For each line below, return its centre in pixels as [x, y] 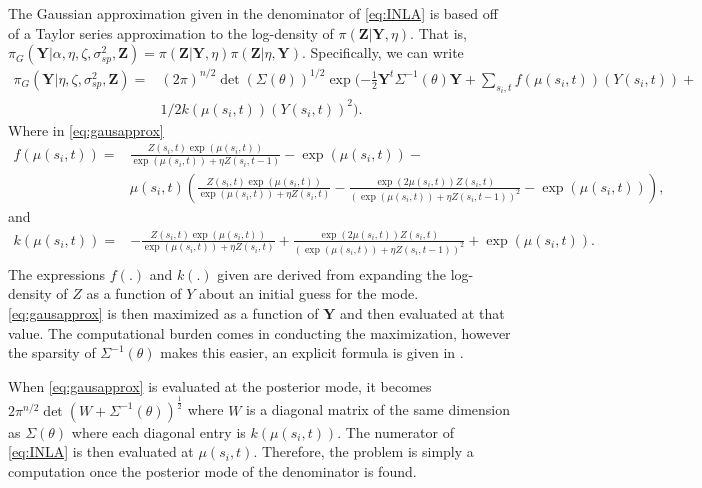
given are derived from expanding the [332, 273]
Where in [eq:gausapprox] [86, 129]
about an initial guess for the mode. [308, 293]
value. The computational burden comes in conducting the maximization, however [259, 332]
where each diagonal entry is [158, 431]
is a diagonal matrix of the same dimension [378, 409]
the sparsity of [52, 352]
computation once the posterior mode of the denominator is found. [212, 470]
